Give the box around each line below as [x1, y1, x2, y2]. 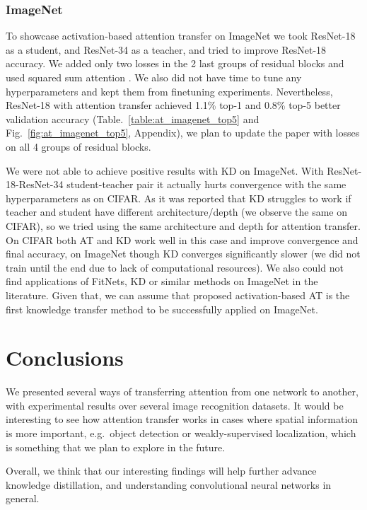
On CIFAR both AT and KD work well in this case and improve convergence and [6, 232, 359, 247]
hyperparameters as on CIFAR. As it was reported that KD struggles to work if [6, 190, 351, 205]
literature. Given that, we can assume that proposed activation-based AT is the [6, 287, 350, 302]
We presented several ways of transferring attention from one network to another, [6, 384, 359, 399]
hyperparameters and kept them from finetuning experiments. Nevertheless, [6, 83, 333, 98]
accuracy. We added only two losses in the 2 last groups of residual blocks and [6, 56, 344, 71]
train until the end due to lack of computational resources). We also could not [6, 260, 344, 274]
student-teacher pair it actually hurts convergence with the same [66, 177, 346, 192]
